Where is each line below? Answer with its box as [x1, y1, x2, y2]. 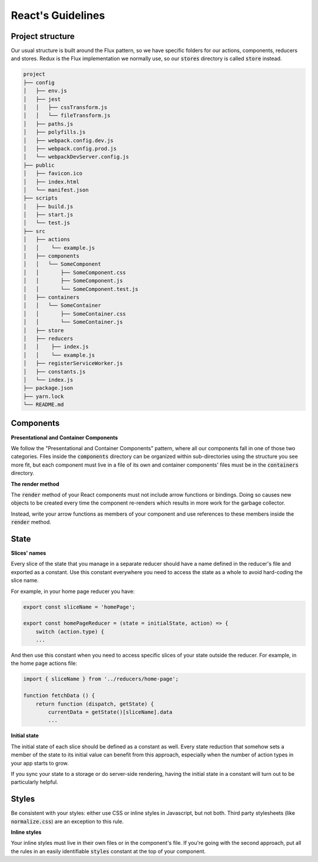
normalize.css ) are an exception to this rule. [11, 818, 124, 825]
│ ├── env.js [23, 87, 67, 94]
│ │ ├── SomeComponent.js [23, 277, 123, 284]
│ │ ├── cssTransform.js [23, 104, 108, 110]
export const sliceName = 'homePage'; [23, 604, 135, 610]
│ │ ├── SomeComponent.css [23, 269, 126, 276]
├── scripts [23, 195, 58, 202]
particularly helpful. [11, 779, 58, 786]
